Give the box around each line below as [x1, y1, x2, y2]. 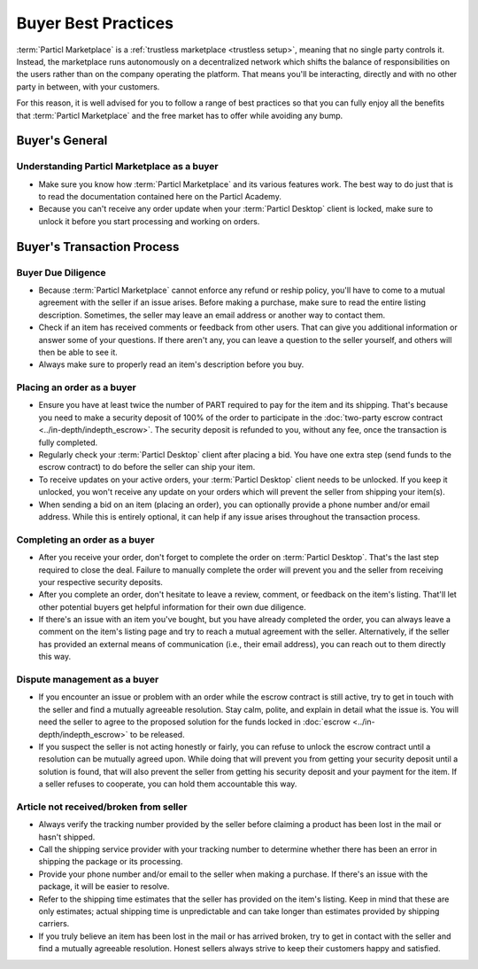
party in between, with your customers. [16, 81, 160, 92]
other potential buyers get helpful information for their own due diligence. [38, 601, 307, 612]
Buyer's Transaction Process [16, 239, 180, 254]
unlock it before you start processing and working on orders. [38, 215, 260, 226]
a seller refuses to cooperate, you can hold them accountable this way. [38, 778, 297, 789]
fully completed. [38, 437, 98, 448]
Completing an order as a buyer [16, 533, 155, 545]
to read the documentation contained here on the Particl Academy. [38, 191, 282, 202]
